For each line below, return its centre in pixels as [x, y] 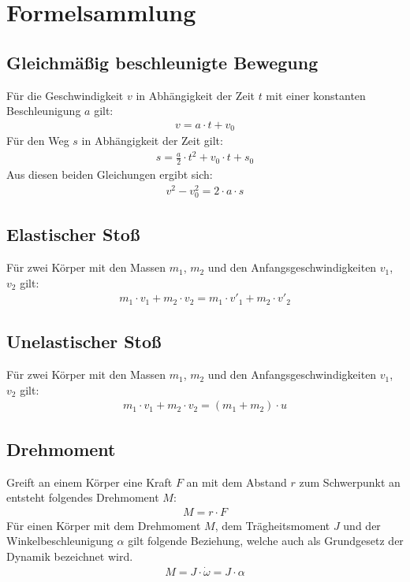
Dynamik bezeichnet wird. [70, 556]
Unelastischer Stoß [84, 341]
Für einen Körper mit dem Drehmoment [104, 525]
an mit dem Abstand [237, 482]
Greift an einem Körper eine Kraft [89, 482]
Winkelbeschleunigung [60, 541]
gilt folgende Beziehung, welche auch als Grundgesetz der [266, 541]
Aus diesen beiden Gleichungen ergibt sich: [110, 174]
